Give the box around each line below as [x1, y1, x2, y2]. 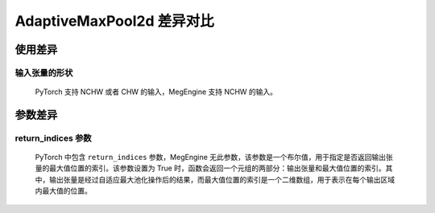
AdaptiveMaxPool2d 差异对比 [14, 12, 214, 30]
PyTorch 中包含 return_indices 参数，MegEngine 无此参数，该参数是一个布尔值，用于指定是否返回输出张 [35, 153, 394, 162]
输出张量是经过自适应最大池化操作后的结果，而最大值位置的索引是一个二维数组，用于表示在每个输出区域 [48, 174, 395, 184]
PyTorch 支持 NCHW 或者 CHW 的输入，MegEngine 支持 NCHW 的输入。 [35, 87, 278, 96]
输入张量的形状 [14, 67, 73, 78]
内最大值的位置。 [35, 186, 92, 196]
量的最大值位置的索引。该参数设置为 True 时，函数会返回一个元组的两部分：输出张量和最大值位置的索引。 [35, 163, 386, 173]
